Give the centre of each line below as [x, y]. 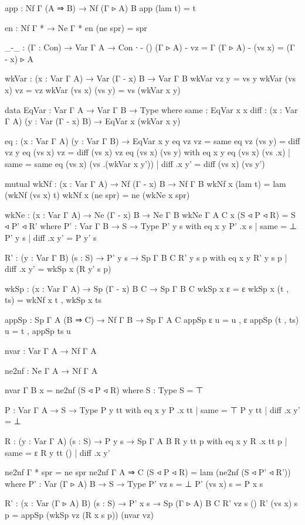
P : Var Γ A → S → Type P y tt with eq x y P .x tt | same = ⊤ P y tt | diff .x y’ [152, 409]
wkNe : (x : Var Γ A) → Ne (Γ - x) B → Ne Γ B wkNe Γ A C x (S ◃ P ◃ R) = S [150, 214]
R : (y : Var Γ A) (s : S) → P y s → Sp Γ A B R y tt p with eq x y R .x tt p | [146, 441]
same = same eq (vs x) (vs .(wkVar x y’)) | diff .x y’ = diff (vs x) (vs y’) [135, 163]
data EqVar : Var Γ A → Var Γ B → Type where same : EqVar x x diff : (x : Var [151, 109]
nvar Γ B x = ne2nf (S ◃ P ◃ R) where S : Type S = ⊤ [104, 390]
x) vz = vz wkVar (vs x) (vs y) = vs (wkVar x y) [93, 89]
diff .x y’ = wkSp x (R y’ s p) [58, 269]
